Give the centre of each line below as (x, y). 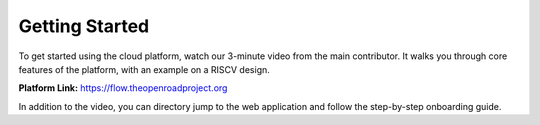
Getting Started (84, 26)
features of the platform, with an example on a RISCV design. (144, 69)
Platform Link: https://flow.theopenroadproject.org (123, 88)
